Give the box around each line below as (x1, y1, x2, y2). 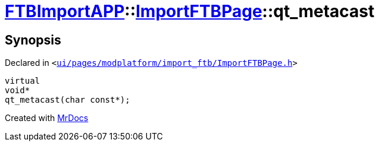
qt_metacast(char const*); (5, 95, 130, 105)
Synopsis (5, 32, 61, 47)
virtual (5, 76, 40, 86)
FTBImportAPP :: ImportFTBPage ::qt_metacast (5, 1, 375, 21)
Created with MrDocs (5, 113, 89, 123)
